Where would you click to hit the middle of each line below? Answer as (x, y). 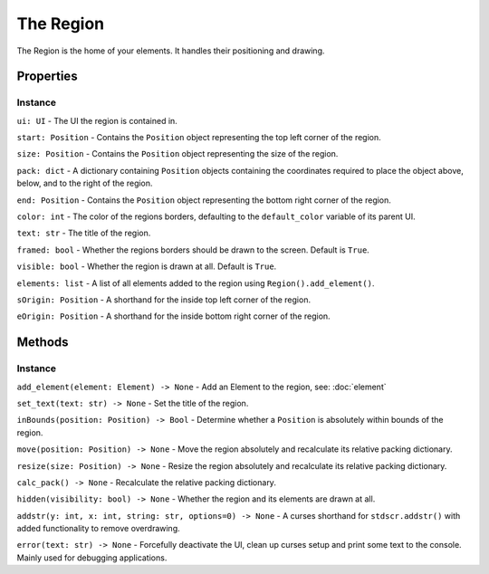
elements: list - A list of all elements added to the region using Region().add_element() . (196, 283)
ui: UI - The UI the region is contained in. (97, 120)
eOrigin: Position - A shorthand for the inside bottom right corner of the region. (173, 316)
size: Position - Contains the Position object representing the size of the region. (177, 154)
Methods (43, 343)
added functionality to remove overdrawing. (98, 529)
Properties (47, 77)
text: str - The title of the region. (84, 233)
